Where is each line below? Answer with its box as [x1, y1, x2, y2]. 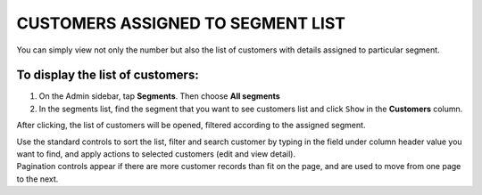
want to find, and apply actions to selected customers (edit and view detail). [16, 149, 296, 159]
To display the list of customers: [16, 68, 200, 83]
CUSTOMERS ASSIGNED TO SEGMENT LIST [16, 13, 346, 33]
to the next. [16, 174, 59, 184]
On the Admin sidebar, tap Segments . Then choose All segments [38, 91, 280, 102]
